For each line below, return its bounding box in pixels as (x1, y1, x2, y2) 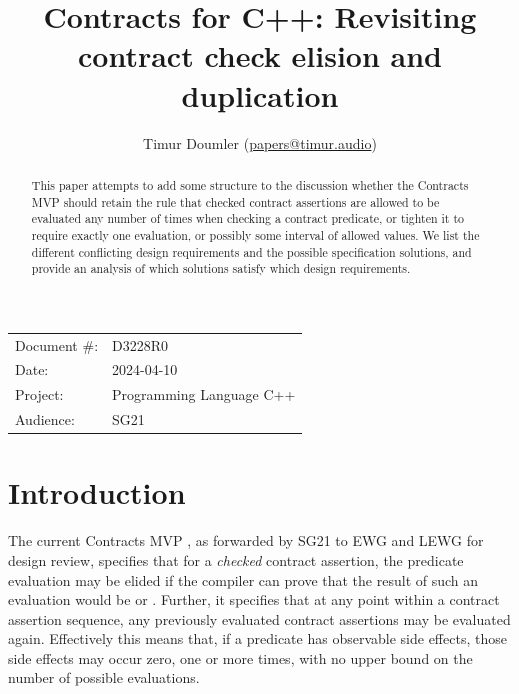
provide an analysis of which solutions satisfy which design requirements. (31, 260, 411, 277)
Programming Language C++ (112, 384, 296, 405)
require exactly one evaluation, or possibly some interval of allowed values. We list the (31, 226, 480, 243)
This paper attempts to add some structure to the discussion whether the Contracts (31, 176, 469, 193)
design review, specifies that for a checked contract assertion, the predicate (8, 549, 464, 570)
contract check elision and (77, 35, 442, 76)
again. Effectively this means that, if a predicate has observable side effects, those (8, 628, 507, 649)
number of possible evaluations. (8, 667, 200, 688)
